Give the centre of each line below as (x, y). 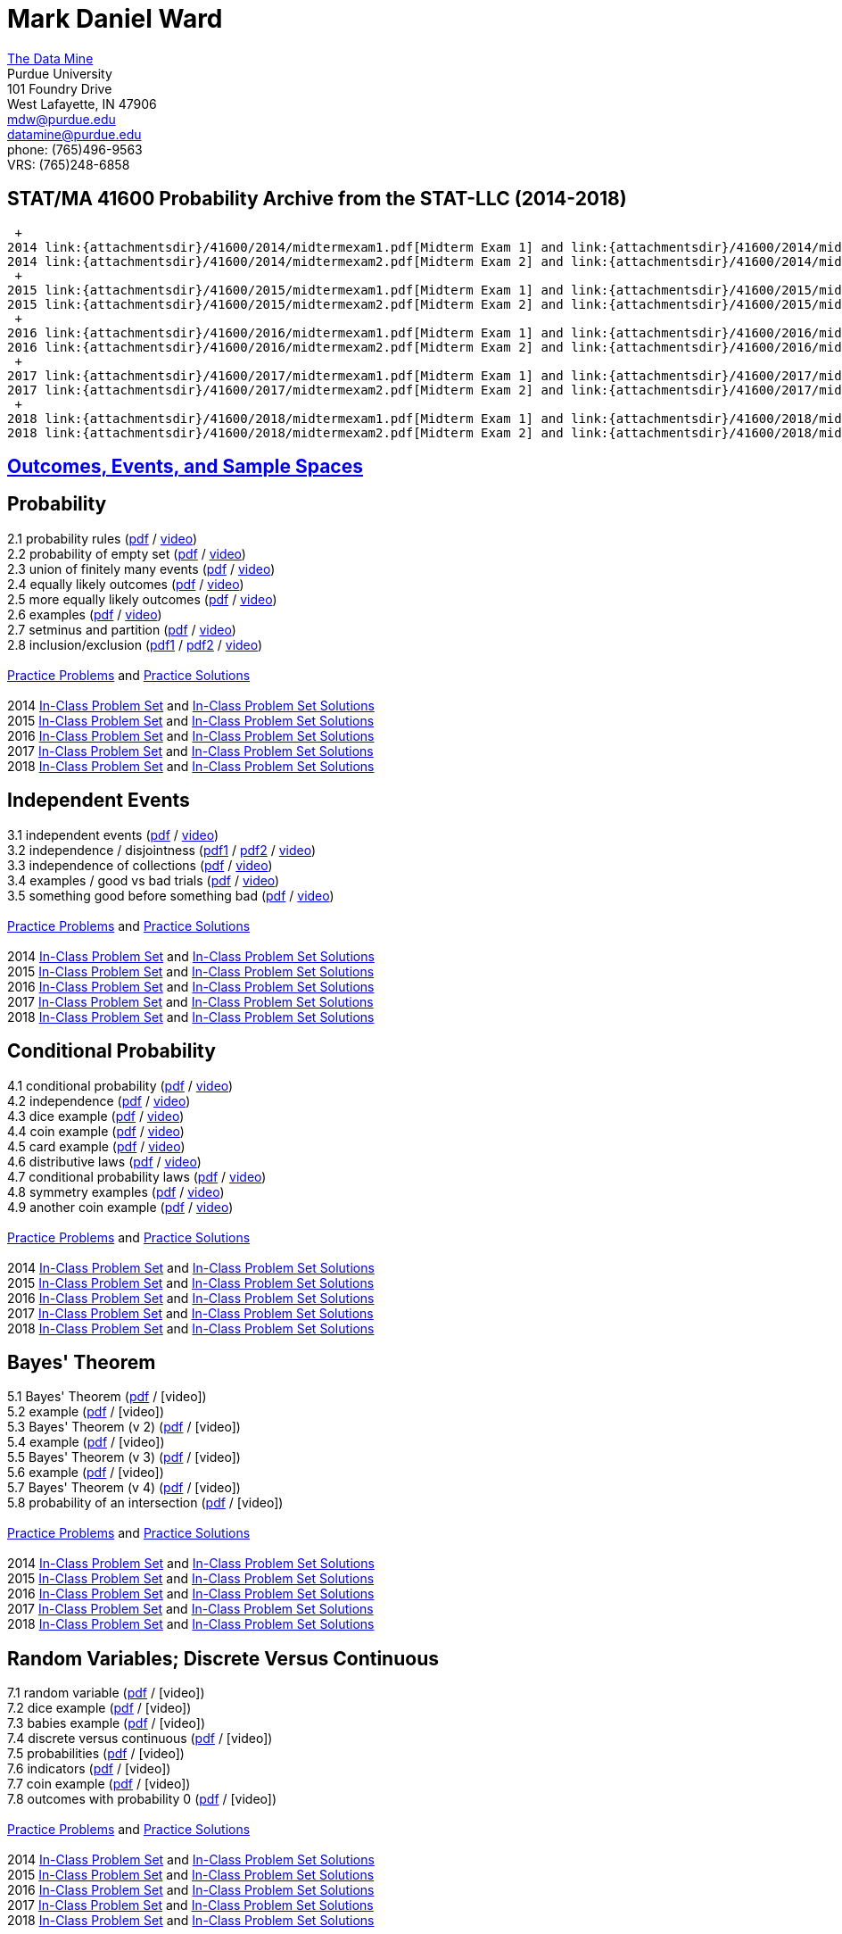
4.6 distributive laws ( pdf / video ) (104, 1161)
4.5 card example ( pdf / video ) (96, 1146)
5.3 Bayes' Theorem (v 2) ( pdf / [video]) (124, 1427)
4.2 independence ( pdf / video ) (99, 1100)
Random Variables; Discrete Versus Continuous (223, 1658)
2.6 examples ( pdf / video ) (85, 614)
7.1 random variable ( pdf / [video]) (106, 1693)
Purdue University (60, 73)
